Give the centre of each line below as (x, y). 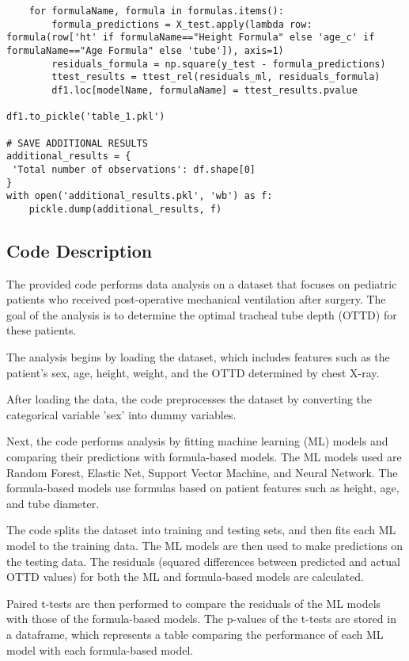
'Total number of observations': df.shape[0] (134, 169)
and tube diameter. (53, 503)
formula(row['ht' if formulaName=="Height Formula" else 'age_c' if (191, 38)
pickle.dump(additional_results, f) (125, 209)
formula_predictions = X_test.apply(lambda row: (182, 24)
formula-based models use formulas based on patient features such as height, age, (203, 488)
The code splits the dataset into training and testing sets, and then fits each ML (201, 530)
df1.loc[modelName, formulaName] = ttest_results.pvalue (204, 90)
